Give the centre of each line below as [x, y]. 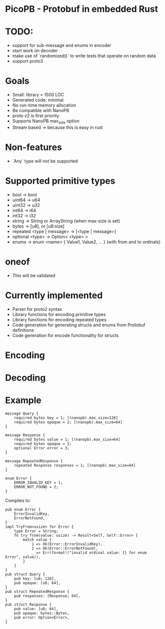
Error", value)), [23, 557]
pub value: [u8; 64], [36, 609]
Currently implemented [54, 295]
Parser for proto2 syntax [37, 309]
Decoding [25, 377]
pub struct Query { [25, 574]
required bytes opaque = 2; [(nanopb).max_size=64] [68, 422]
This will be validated [34, 275]
